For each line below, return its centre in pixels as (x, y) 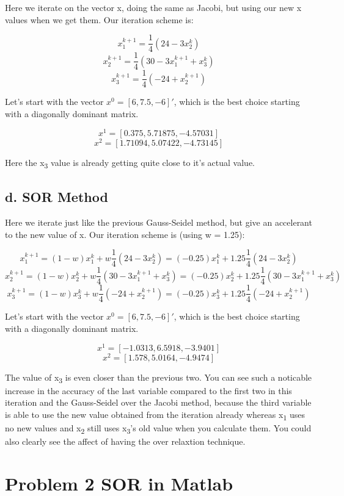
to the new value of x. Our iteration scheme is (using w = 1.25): (125, 234)
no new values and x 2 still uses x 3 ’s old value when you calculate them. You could (158, 429)
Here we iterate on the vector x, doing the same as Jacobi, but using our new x (153, 7)
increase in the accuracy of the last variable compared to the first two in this (148, 390)
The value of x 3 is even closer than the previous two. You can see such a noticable (159, 378)
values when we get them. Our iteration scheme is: (99, 19)
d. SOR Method (57, 197)
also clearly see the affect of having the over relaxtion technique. (125, 441)
